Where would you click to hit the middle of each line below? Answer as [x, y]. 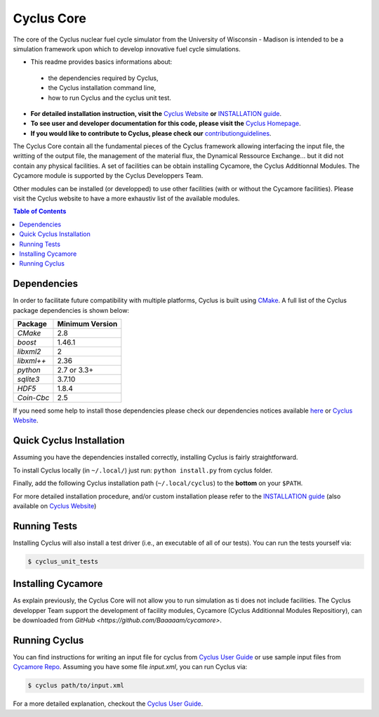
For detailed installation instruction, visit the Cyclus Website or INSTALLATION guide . [156, 113]
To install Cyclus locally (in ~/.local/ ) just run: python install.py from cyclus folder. [143, 470]
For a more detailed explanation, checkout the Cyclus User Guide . [108, 704]
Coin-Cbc [33, 398]
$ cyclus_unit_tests [63, 561]
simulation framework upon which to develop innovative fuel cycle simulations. [127, 49]
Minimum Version [87, 324]
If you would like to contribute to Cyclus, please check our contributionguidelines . [151, 133]
